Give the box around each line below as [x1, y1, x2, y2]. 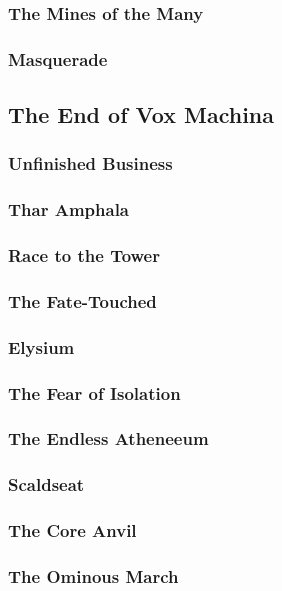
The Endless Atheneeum [8, 426, 209, 451]
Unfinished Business [8, 151, 173, 176]
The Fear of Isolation [8, 380, 181, 405]
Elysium [8, 334, 75, 359]
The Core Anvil [8, 518, 137, 543]
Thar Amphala [8, 197, 130, 222]
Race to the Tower [8, 243, 160, 268]
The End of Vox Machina [8, 99, 275, 130]
